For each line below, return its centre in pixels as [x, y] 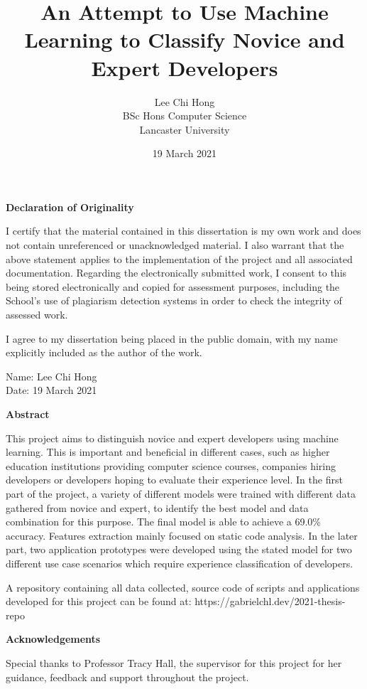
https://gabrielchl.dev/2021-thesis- [270, 601]
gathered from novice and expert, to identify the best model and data [157, 507]
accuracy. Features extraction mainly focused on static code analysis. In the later [182, 535]
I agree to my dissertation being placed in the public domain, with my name [172, 338]
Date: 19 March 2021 [51, 390]
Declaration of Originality [70, 207]
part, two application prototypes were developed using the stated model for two [179, 549]
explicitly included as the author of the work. [104, 352]
